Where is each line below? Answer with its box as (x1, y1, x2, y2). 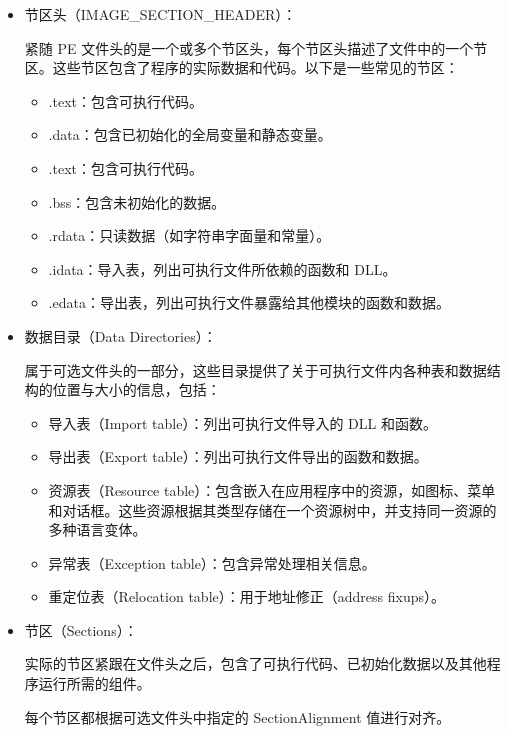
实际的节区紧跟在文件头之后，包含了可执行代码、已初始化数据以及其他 (24, 653, 487, 674)
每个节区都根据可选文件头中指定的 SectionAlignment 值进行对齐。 (24, 706, 451, 727)
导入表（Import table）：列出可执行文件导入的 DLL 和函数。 (48, 412, 437, 433)
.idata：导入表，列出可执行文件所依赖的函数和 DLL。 (48, 258, 397, 279)
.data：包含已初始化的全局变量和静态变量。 (48, 124, 332, 145)
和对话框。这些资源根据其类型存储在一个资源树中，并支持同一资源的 (48, 499, 497, 520)
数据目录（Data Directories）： (24, 325, 217, 346)
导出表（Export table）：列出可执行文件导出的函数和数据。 (48, 446, 428, 467)
